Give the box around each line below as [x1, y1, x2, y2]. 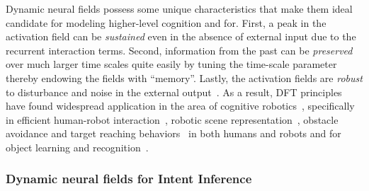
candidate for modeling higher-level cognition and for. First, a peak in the [6, 15, 327, 30]
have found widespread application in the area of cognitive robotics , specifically [6, 98, 355, 113]
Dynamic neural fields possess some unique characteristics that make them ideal [6, 1, 353, 16]
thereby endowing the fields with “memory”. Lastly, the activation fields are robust [6, 70, 363, 85]
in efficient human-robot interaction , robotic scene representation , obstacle [6, 112, 339, 127]
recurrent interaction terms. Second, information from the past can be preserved [6, 42, 353, 57]
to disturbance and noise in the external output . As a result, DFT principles [6, 84, 342, 99]
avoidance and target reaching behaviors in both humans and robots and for [6, 126, 341, 141]
